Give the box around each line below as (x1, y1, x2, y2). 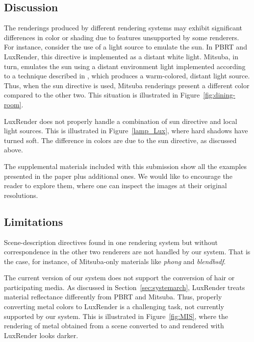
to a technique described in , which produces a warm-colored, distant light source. (4, 71, 250, 81)
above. (4, 145, 23, 155)
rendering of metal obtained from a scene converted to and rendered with (4, 320, 224, 331)
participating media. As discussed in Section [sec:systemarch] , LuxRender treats (4, 282, 245, 292)
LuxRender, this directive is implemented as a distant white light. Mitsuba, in (4, 51, 239, 61)
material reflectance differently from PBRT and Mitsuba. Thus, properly (4, 292, 222, 302)
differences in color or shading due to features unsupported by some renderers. (4, 32, 239, 42)
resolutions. (4, 190, 38, 200)
